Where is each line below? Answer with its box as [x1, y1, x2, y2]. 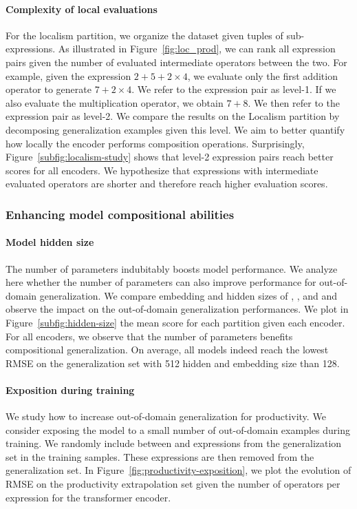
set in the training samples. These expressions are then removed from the [6, 449, 314, 464]
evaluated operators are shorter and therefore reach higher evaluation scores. [6, 176, 328, 191]
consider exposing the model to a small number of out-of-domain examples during [6, 422, 350, 437]
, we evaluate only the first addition [187, 68, 338, 83]
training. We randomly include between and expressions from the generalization [6, 436, 342, 450]
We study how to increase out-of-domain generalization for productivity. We [6, 409, 326, 424]
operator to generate [6, 82, 91, 96]
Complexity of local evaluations [6, 1, 158, 16]
